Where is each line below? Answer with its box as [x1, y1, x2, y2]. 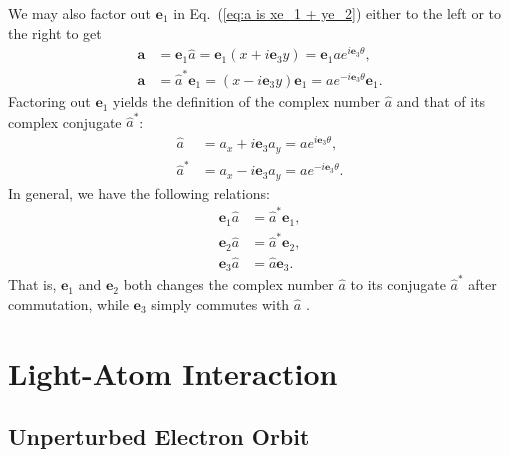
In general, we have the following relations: [8, 182, 270, 203]
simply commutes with [151, 293, 290, 314]
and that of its [396, 91, 486, 112]
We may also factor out [8, 3, 151, 23]
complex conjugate [8, 111, 122, 132]
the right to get [8, 22, 102, 43]
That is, [8, 274, 57, 295]
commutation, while [8, 293, 129, 314]
